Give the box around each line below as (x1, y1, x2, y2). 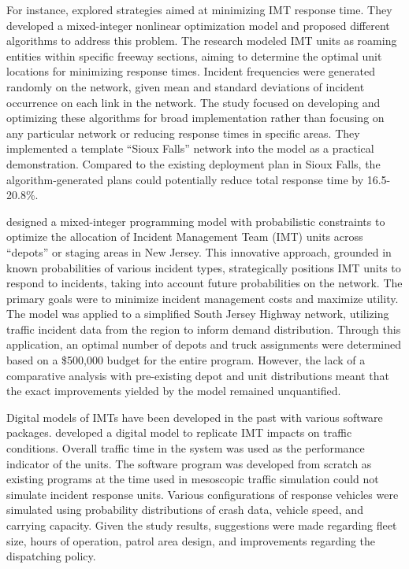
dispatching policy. (6, 548, 96, 564)
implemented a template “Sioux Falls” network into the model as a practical (6, 140, 374, 157)
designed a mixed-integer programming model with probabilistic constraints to (6, 212, 385, 229)
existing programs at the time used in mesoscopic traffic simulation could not (6, 471, 379, 487)
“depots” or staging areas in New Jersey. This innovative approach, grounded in (6, 243, 392, 260)
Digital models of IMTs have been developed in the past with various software (6, 408, 383, 425)
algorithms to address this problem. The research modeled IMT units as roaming (6, 32, 397, 49)
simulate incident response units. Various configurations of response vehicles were (6, 486, 399, 502)
